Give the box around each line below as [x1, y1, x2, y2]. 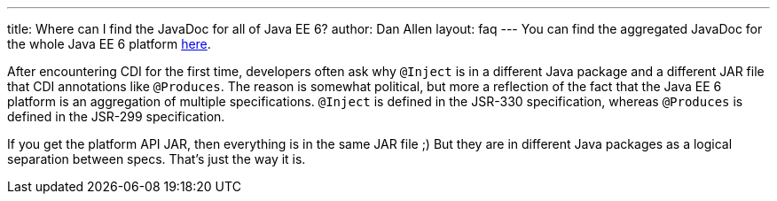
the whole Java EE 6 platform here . [7, 36, 211, 51]
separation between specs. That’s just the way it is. [7, 151, 306, 166]
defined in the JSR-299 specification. [7, 109, 225, 124]
